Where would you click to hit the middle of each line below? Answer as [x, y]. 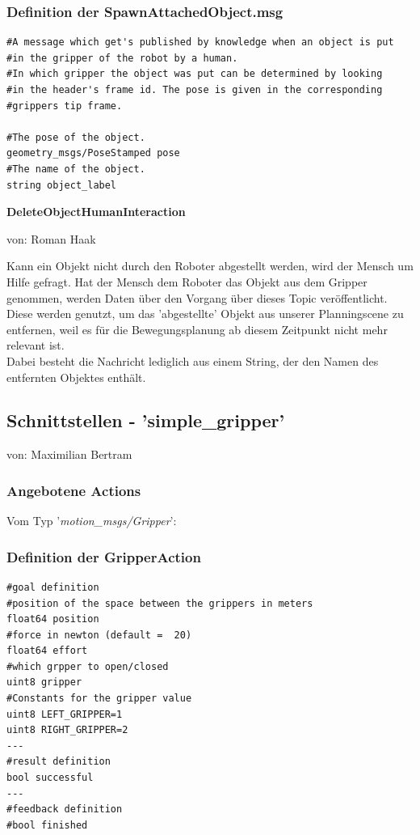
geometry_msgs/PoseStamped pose [93, 153]
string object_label [62, 185]
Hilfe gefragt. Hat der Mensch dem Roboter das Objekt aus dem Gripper [187, 281]
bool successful [50, 778]
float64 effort [47, 651]
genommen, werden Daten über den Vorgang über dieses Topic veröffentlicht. [197, 297]
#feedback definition [65, 810]
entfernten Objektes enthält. [76, 377]
